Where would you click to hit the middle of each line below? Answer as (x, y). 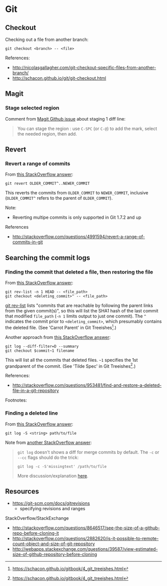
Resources (22, 492)
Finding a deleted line (32, 413)
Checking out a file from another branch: (47, 39)
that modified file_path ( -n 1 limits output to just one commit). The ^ (76, 316)
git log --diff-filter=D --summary (42, 346)
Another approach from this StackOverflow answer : (58, 337)
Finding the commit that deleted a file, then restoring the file (79, 272)
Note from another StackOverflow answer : (48, 442)
